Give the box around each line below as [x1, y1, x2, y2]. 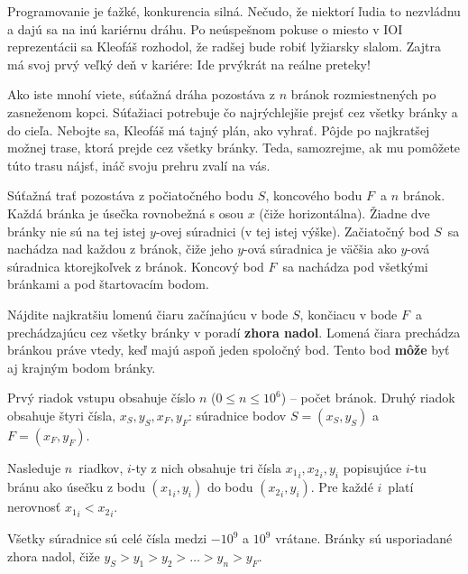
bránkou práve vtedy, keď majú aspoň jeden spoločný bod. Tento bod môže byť [7, 340, 450, 359]
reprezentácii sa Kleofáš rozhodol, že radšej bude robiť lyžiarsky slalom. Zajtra [7, 37, 441, 56]
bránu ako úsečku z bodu [7, 477, 145, 496]
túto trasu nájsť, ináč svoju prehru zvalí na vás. [7, 155, 271, 174]
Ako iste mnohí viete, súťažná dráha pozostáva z [7, 85, 275, 104]
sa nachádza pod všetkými [282, 256, 428, 275]
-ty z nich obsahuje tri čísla [131, 458, 282, 477]
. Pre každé [310, 477, 373, 496]
